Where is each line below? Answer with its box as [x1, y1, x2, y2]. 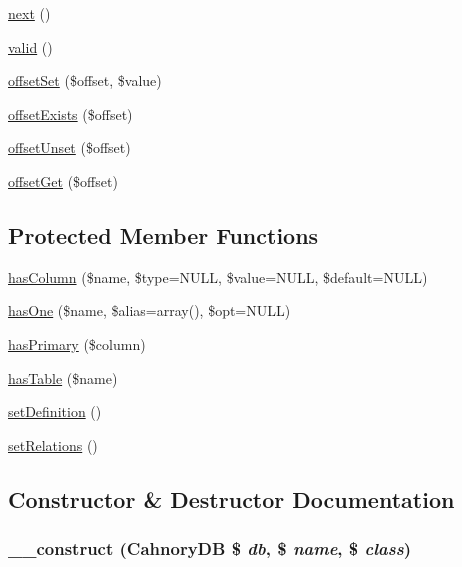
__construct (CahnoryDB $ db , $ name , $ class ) [8, 536, 412, 561]
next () [8, 3, 51, 23]
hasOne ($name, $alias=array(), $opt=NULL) [8, 300, 291, 321]
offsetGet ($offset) [8, 170, 118, 191]
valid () [8, 36, 53, 57]
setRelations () [8, 434, 98, 455]
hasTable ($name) [8, 367, 118, 388]
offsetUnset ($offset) [8, 137, 131, 158]
